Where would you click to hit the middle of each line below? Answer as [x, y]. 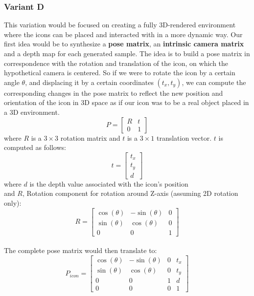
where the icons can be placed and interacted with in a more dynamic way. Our [123, 34]
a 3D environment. [32, 112]
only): [13, 202]
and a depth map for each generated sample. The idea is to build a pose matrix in [127, 53]
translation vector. [184, 137]
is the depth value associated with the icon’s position [109, 183]
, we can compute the [214, 82]
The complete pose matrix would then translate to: [81, 250]
